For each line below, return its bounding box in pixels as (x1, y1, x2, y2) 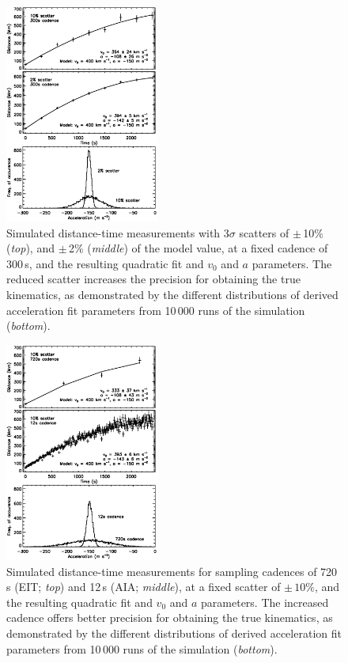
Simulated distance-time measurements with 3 (6, 224, 229, 241)
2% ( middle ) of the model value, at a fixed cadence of (68, 240, 328, 256)
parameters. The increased (201, 593, 329, 610)
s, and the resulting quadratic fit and (25, 255, 204, 271)
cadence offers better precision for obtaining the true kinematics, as (6, 609, 333, 626)
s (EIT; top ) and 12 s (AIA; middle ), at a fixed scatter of (6, 578, 281, 595)
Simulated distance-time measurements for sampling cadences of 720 (6, 563, 338, 579)
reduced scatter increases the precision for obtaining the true (6, 271, 301, 287)
